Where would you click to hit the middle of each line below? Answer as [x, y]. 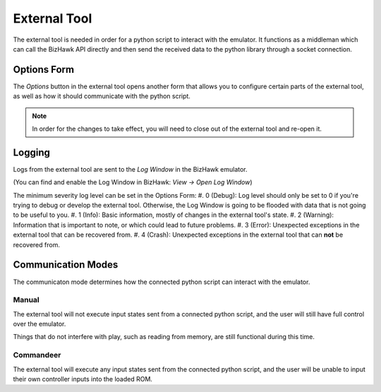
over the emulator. [40, 324]
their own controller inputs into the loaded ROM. [83, 379]
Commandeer [37, 355]
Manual [26, 300]
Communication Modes [66, 265]
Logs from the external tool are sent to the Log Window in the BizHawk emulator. [130, 169]
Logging [32, 152]
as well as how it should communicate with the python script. [102, 96]
